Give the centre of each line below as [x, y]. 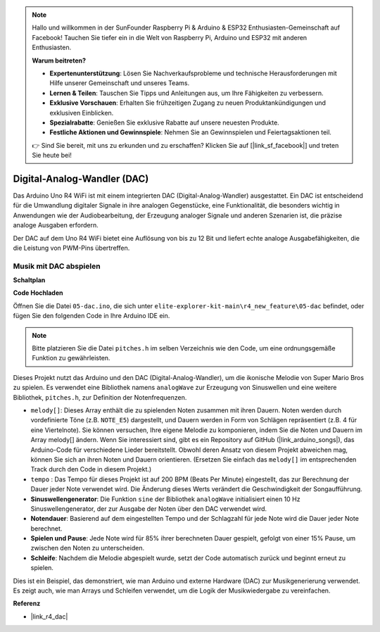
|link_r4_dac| [49, 617]
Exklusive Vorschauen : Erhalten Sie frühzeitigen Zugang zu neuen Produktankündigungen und [188, 103]
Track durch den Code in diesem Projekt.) [91, 469]
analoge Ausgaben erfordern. [56, 225]
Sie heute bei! [52, 156]
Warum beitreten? [59, 61]
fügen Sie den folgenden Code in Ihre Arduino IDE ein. [91, 316]
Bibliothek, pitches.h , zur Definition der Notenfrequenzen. [100, 397]
